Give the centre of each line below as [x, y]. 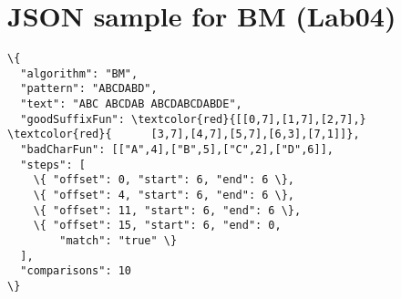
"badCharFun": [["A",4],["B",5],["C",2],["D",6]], [177, 150]
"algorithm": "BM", [79, 73]
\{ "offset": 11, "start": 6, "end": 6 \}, [167, 210]
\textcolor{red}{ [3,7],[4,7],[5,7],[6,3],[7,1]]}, [184, 134]
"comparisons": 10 [76, 271]
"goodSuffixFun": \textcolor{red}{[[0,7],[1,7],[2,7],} [193, 119]
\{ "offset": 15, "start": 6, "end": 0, [157, 226]
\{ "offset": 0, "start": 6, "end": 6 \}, [164, 180]
